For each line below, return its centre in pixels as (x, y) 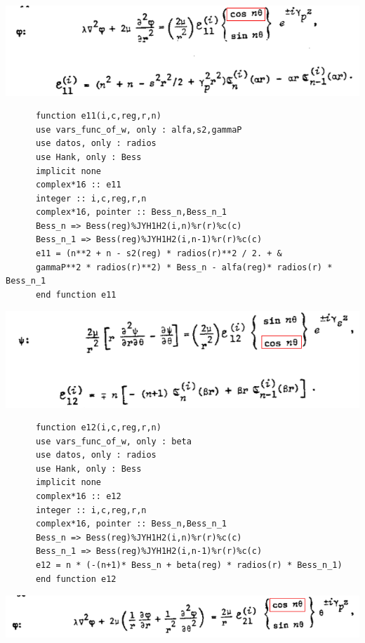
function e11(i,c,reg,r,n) (98, 116)
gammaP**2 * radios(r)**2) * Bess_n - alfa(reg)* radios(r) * (184, 267)
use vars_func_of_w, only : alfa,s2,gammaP (139, 130)
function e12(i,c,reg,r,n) (98, 428)
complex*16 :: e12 (78, 497)
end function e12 (76, 579)
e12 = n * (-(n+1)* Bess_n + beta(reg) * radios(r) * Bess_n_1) (189, 565)
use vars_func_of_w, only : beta (113, 441)
